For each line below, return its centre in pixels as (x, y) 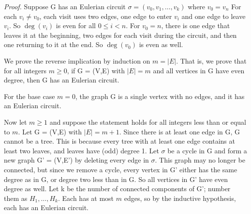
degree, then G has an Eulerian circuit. (62, 80)
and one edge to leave (214, 16)
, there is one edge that (196, 25)
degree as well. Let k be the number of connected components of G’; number (117, 189)
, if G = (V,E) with (96, 70)
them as (16, 198)
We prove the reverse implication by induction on (77, 60)
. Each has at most (86, 198)
